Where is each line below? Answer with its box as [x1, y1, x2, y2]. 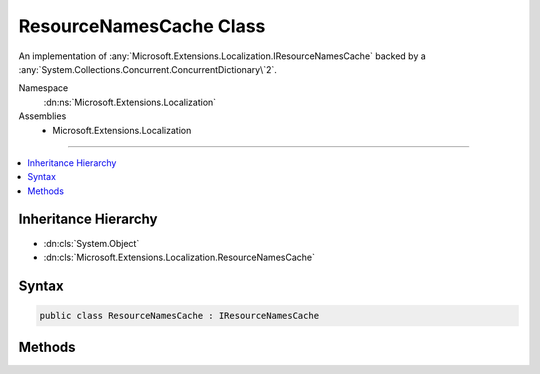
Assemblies [18, 110, 67, 122]
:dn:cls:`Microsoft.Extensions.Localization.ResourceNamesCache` [43, 251, 315, 263]
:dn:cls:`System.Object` [43, 237, 140, 249]
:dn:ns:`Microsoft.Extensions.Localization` [43, 96, 217, 108]
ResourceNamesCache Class [18, 15, 266, 37]
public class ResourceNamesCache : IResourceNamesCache [39, 310, 320, 321]
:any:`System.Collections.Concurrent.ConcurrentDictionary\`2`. [18, 63, 277, 75]
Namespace [18, 82, 69, 94]
